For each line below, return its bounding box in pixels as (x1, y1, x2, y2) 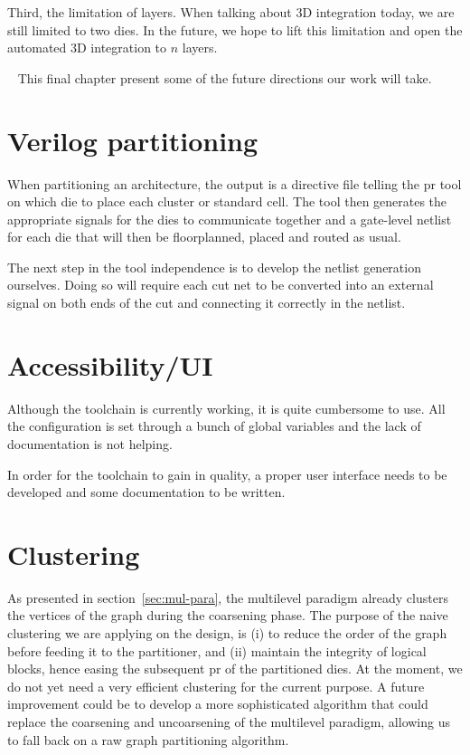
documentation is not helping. (7, 434, 173, 453)
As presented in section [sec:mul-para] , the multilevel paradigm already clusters (7, 588, 448, 607)
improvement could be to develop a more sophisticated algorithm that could (7, 694, 428, 713)
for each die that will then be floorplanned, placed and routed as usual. (7, 227, 401, 246)
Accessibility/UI (7, 346, 213, 383)
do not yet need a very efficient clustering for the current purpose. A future (7, 676, 425, 695)
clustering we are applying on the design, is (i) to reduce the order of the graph (7, 624, 447, 643)
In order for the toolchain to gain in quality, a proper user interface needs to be (7, 464, 447, 483)
